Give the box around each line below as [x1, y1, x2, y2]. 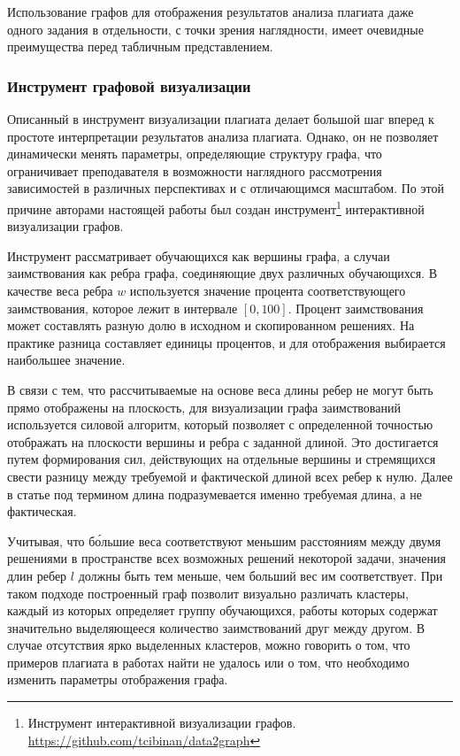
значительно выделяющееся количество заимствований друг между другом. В [7, 618, 425, 636]
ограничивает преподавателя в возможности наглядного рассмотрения [7, 161, 382, 180]
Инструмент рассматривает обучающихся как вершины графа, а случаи [7, 246, 390, 265]
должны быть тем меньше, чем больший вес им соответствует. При [78, 566, 443, 584]
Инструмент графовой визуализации [7, 74, 251, 96]
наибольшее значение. [7, 351, 126, 369]
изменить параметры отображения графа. [7, 670, 228, 689]
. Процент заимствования [287, 298, 424, 317]
